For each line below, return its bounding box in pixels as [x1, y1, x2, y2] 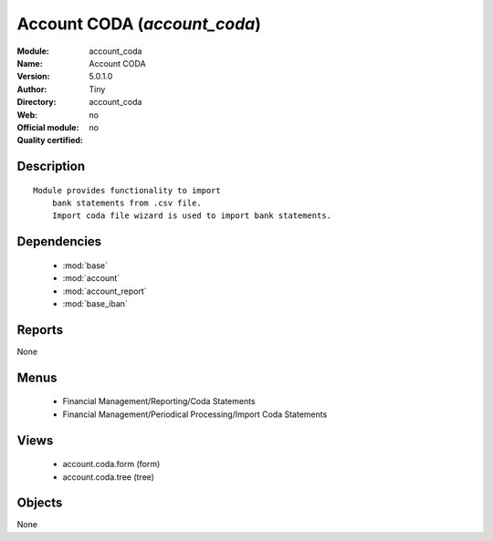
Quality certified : [16, 135, 84, 146]
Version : [16, 71, 50, 82]
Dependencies [16, 234, 102, 250]
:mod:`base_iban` [62, 298, 128, 309]
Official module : [16, 121, 79, 132]
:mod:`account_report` [62, 286, 147, 297]
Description [16, 159, 86, 174]
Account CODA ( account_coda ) [16, 14, 262, 34]
